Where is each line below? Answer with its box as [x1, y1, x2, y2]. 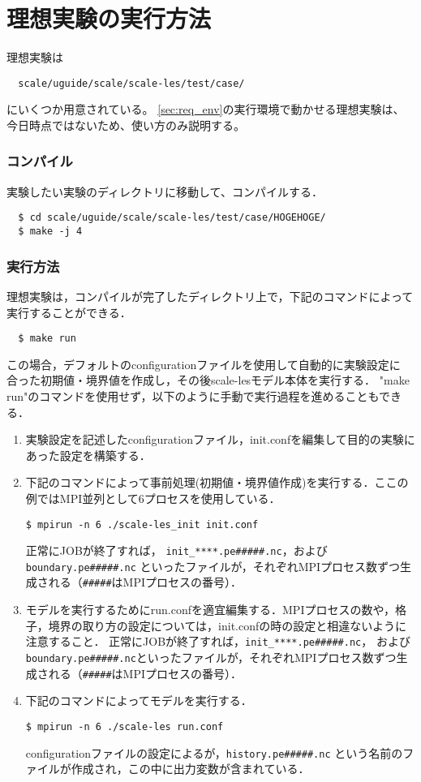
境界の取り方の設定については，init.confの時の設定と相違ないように [48, 617, 407, 634]
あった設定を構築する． [25, 446, 151, 463]
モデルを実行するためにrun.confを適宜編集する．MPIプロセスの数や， [25, 601, 395, 618]
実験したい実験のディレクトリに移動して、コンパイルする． [6, 183, 323, 200]
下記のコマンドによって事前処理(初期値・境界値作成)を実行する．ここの [25, 474, 409, 491]
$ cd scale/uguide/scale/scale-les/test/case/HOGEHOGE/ [18, 212, 326, 224]
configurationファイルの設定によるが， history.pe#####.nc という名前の [25, 744, 403, 761]
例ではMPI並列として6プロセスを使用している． [25, 489, 281, 506]
